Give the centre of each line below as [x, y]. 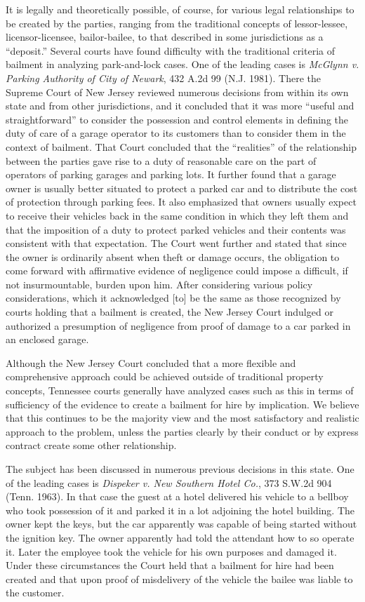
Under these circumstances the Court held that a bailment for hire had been [170, 565]
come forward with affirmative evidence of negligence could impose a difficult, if [177, 270]
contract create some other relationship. [91, 445]
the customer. [35, 593]
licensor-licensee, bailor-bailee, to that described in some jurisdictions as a [165, 37]
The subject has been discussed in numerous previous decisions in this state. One [180, 469]
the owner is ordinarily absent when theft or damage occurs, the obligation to [173, 256]
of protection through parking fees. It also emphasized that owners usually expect [181, 202]
